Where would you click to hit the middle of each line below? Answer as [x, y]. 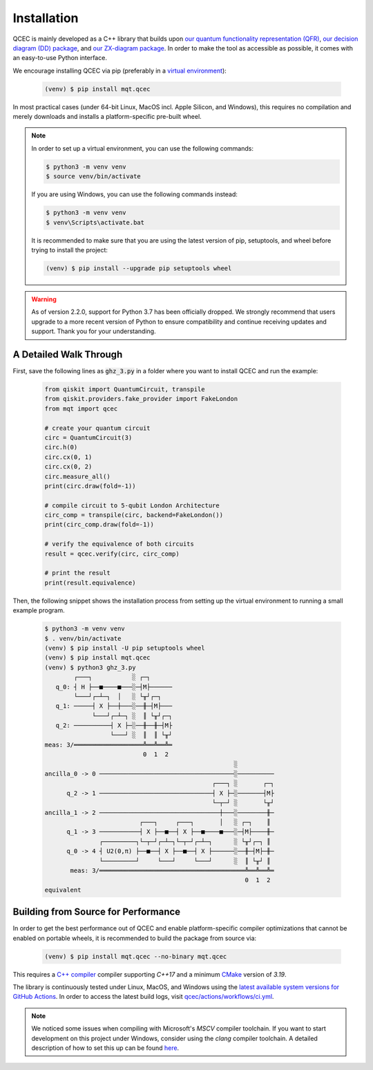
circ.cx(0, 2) [68, 467]
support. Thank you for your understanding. [94, 331]
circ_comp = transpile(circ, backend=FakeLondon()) [134, 515]
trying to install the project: [70, 250]
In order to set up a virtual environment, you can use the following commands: [142, 148]
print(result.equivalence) [90, 583]
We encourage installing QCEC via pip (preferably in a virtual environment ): [120, 71]
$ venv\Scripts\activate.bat [95, 222]
